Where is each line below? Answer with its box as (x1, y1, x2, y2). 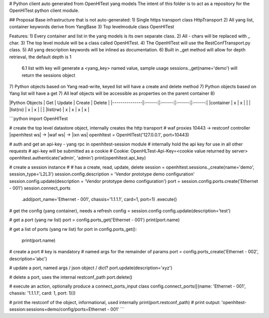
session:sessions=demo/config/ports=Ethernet (9, 307, 107, 313)
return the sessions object (21, 72, 76, 78)
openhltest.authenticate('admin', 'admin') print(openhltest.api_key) (9, 155, 146, 161)
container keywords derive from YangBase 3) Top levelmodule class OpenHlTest (9, 24, 174, 30)
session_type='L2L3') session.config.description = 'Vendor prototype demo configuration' (9, 171, 195, 177)
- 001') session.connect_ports (9, 185, 71, 191)
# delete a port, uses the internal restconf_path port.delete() (9, 274, 133, 280)
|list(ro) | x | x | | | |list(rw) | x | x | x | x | (9, 107, 90, 113)
